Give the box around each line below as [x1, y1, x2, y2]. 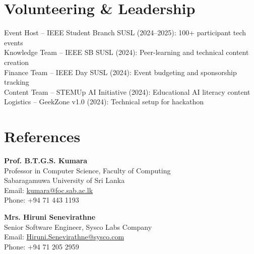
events [4, 37, 23, 47]
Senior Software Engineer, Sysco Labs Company [4, 221, 152, 232]
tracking [4, 77, 29, 87]
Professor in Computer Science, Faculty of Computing [4, 165, 171, 175]
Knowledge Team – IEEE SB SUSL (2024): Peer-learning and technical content [4, 47, 249, 57]
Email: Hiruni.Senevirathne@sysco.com [4, 231, 124, 242]
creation [4, 56, 29, 67]
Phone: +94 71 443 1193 [4, 195, 79, 205]
